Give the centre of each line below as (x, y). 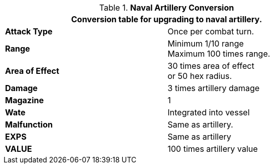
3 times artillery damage (214, 88)
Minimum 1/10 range (206, 44)
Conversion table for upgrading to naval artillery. (167, 19)
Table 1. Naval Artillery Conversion (167, 8)
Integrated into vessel (209, 112)
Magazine (25, 100)
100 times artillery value (213, 149)
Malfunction (29, 124)
